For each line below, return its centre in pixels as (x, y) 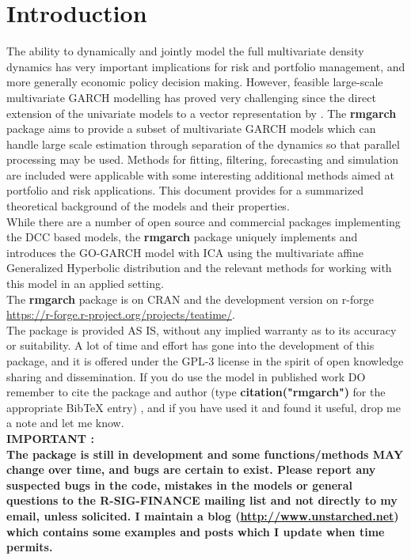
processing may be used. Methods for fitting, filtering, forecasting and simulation (202, 159)
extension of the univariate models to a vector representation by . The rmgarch (202, 113)
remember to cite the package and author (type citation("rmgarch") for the (196, 392)
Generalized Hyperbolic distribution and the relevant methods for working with (199, 268)
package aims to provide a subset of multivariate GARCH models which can (191, 129)
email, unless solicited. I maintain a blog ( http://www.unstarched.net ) (203, 515)
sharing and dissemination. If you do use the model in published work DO (186, 376)
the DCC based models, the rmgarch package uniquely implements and (182, 237)
